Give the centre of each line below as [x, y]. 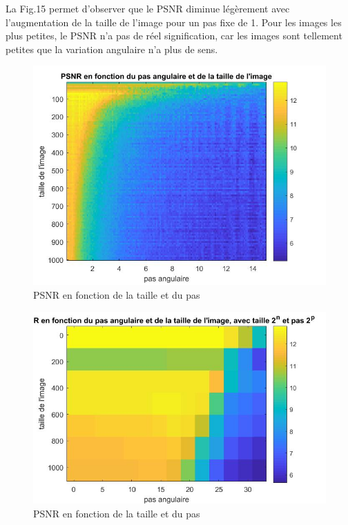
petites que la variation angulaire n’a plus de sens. [112, 49]
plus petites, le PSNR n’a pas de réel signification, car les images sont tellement [174, 36]
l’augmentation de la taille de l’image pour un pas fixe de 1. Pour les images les [174, 22]
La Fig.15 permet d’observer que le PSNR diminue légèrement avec [148, 8]
